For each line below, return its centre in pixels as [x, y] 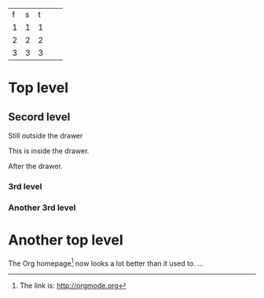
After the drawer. [35, 166]
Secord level [39, 117]
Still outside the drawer [46, 136]
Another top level [66, 240]
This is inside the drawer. [49, 151]
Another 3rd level [42, 208]
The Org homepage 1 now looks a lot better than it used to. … [106, 263]
